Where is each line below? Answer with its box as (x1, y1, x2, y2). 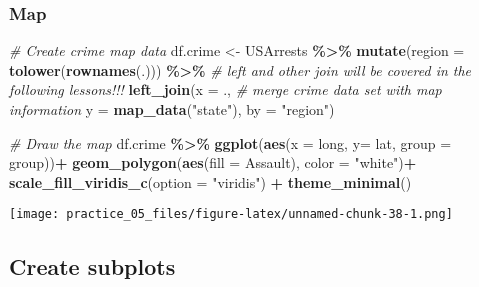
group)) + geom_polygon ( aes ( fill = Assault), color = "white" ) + (9, 152, 417, 173)
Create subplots (9, 251, 176, 282)
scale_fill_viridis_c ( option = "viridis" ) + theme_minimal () (9, 171, 412, 192)
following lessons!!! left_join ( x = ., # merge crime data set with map (9, 79, 442, 100)
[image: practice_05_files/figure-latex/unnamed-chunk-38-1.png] (9, 207, 453, 222)
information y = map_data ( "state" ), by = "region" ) (9, 99, 335, 119)
